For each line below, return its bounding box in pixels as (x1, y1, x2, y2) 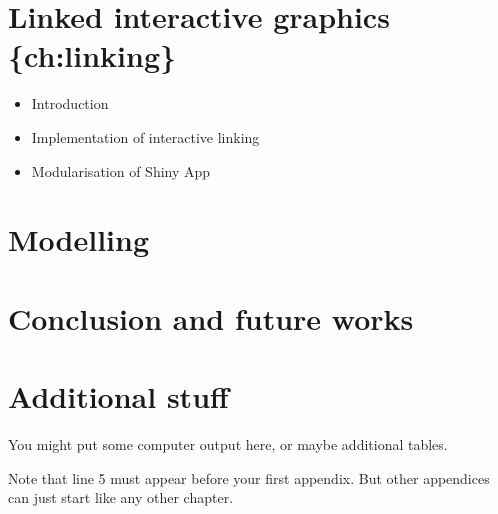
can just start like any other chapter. (8, 487, 234, 508)
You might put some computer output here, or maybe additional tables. (8, 433, 448, 454)
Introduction (31, 93, 109, 114)
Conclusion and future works (8, 297, 414, 338)
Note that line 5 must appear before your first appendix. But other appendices (8, 467, 490, 488)
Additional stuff (8, 376, 229, 417)
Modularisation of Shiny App (31, 160, 211, 181)
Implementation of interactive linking (31, 126, 260, 147)
